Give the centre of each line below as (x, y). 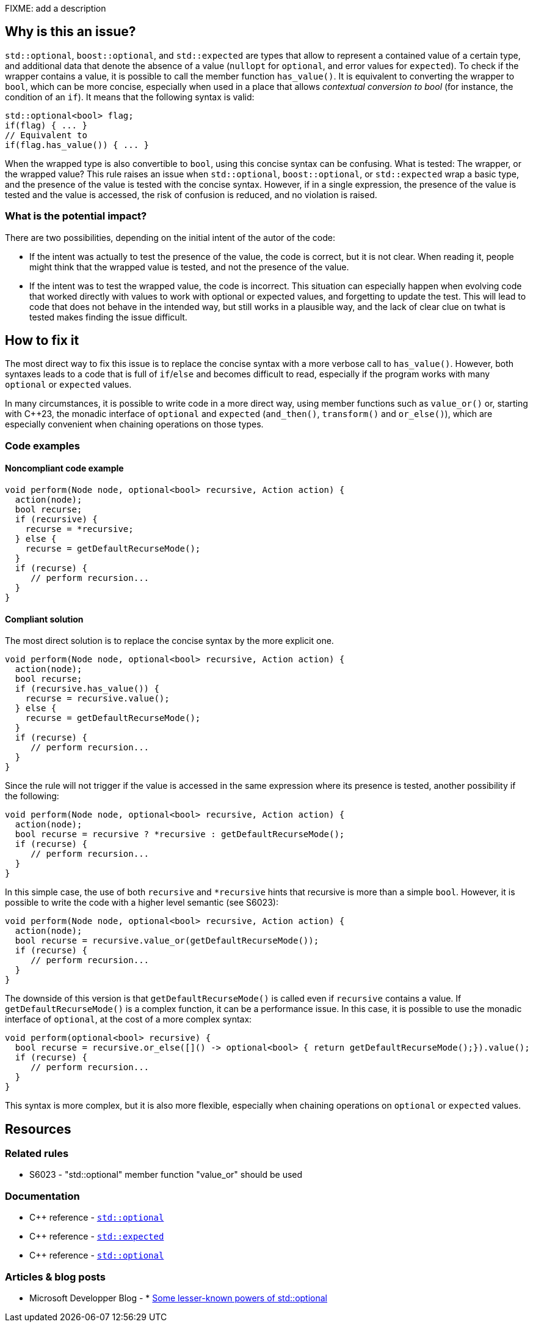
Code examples (43, 445)
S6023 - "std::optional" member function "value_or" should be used (166, 1175)
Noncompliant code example (64, 468)
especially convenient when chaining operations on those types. (134, 424)
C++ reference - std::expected (97, 1236)
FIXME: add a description (56, 8)
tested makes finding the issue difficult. (108, 317)
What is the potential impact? (76, 216)
